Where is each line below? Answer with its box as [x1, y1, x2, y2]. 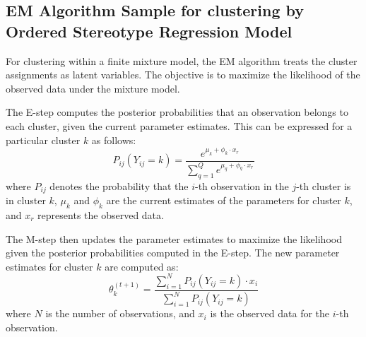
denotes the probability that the [49, 178, 189, 193]
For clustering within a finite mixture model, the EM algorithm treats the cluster [6, 53, 358, 68]
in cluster [6, 193, 46, 208]
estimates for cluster [6, 259, 93, 273]
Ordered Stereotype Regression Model [6, 20, 293, 42]
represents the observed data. [37, 208, 164, 223]
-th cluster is [296, 178, 351, 193]
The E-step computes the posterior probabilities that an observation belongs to [6, 105, 348, 119]
